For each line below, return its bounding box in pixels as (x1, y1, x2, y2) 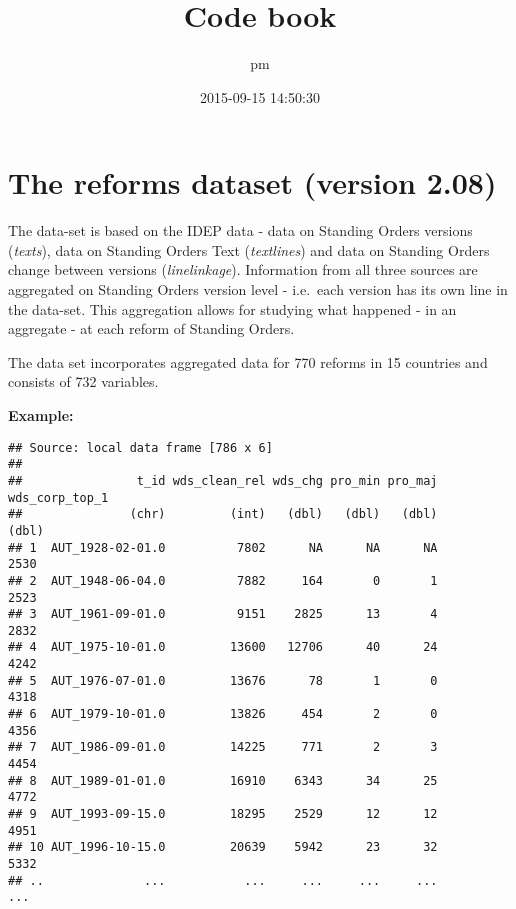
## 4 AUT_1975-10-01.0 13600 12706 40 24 (8, 640, 438, 655)
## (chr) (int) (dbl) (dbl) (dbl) (8, 507, 438, 522)
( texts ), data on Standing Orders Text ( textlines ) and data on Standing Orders (8, 239, 490, 260)
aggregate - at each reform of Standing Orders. (8, 318, 295, 339)
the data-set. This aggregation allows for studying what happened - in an (8, 298, 457, 319)
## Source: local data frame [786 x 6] (8, 440, 273, 455)
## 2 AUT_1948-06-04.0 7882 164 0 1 (8, 573, 438, 588)
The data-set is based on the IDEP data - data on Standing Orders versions (8, 220, 473, 241)
